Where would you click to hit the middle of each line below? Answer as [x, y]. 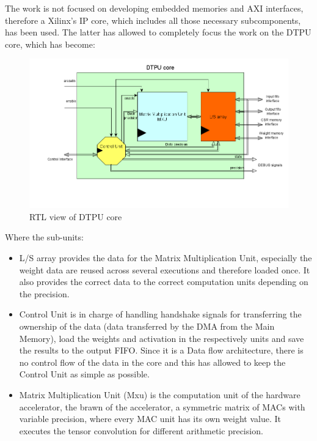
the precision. [44, 293]
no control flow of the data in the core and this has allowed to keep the [152, 362]
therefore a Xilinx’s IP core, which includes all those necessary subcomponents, [153, 20]
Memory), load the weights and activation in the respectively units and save [162, 338]
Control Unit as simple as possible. [84, 374]
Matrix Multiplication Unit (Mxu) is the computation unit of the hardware [160, 394]
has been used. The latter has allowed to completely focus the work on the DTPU [158, 32]
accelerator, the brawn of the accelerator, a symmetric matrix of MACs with [162, 406]
